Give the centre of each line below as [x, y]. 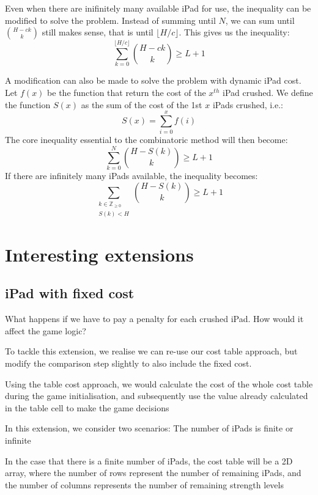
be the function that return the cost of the [127, 92]
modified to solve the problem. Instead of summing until [110, 20]
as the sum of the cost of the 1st [142, 104]
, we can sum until [260, 20]
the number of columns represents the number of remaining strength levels [144, 484]
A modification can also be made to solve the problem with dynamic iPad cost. [153, 80]
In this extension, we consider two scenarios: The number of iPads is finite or [149, 428]
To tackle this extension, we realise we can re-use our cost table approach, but [151, 351]
